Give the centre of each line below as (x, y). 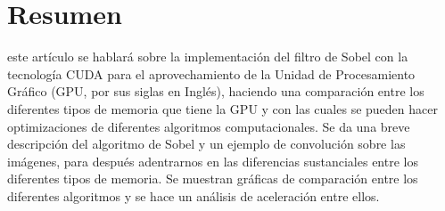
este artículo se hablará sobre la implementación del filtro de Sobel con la (208, 57)
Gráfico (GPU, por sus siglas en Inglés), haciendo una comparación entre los (216, 91)
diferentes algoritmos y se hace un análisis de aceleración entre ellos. (194, 195)
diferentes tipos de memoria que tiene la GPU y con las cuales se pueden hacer (222, 108)
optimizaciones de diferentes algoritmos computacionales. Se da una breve (209, 126)
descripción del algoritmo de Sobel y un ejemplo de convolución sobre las (206, 144)
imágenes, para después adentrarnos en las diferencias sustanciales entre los (213, 161)
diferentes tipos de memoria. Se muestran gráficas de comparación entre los (213, 179)
